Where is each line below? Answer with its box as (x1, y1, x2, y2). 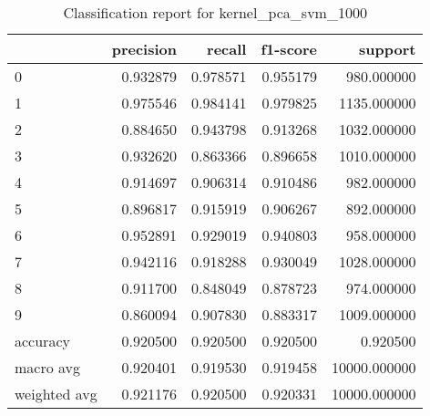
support (359, 38, 416, 59)
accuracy (15, 330, 70, 351)
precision (111, 38, 177, 59)
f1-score (261, 38, 318, 59)
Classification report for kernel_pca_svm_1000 (63, 2, 367, 23)
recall (207, 38, 247, 59)
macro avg (15, 357, 81, 378)
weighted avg (15, 383, 97, 404)
